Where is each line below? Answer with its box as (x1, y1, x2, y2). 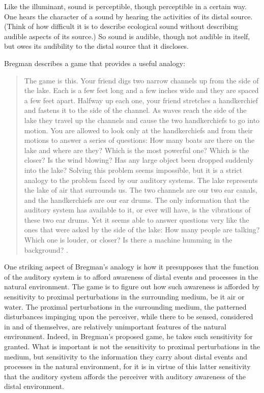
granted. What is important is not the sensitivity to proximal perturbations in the (4, 341, 260, 351)
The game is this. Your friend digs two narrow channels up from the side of (24, 75, 259, 85)
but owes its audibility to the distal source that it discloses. (4, 41, 189, 51)
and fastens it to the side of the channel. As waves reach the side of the (24, 105, 247, 115)
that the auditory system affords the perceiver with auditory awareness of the (4, 371, 246, 381)
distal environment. (4, 381, 64, 391)
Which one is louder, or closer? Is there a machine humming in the (24, 234, 232, 245)
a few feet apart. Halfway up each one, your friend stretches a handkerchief (24, 95, 258, 105)
